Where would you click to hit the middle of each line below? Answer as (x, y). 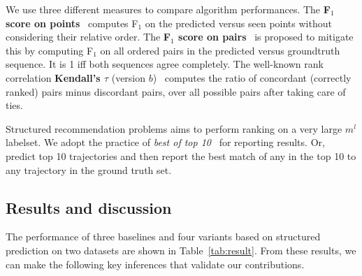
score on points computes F (72, 23)
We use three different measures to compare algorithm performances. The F (168, 9)
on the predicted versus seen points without (238, 23)
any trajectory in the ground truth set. (89, 169)
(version (129, 77)
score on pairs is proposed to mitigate (266, 37)
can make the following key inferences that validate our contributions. (155, 264)
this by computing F (50, 50)
